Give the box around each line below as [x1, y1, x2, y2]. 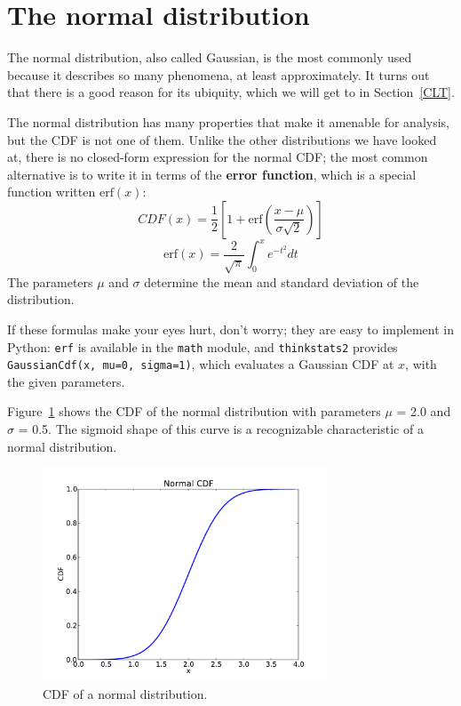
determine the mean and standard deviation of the [144, 272, 419, 291]
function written [7, 182, 96, 201]
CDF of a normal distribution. [43, 684, 208, 702]
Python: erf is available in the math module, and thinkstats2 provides [7, 337, 398, 356]
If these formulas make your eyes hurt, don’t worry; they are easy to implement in [7, 319, 454, 338]
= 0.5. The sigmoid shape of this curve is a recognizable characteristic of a [18, 420, 424, 438]
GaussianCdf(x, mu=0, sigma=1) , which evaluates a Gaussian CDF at [7, 355, 394, 373]
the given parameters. [7, 372, 125, 390]
